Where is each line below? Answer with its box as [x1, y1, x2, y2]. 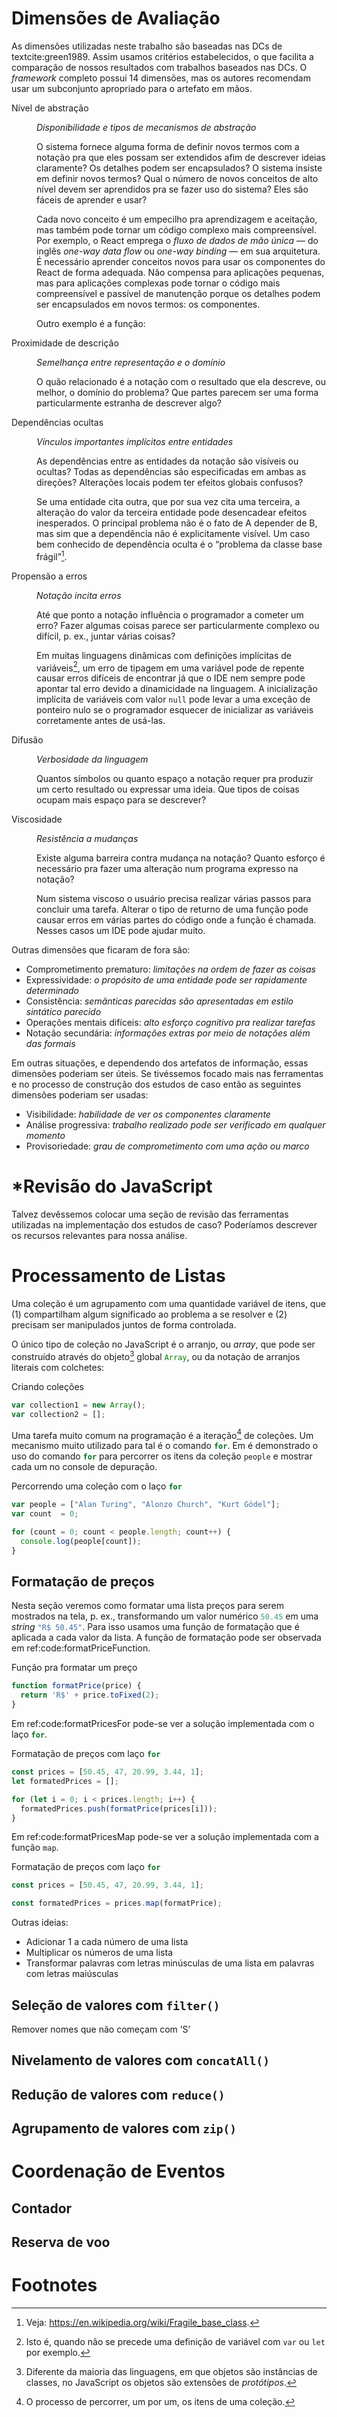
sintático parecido [25, 1006, 102, 1018]
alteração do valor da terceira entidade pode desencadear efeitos [36, 506, 308, 518]
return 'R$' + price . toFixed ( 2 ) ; [20, 1690, 160, 1701]
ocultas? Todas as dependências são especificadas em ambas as [36, 465, 307, 477]
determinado [25, 985, 79, 997]
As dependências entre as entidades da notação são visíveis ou [36, 455, 299, 467]
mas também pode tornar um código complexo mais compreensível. [36, 223, 318, 236]
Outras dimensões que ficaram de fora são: [11, 944, 191, 956]
